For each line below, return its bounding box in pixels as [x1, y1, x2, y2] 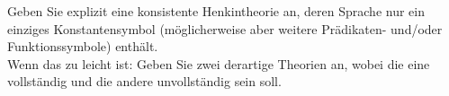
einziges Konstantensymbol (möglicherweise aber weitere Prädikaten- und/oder [7, 19, 443, 38]
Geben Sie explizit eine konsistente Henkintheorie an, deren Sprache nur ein [7, 2, 425, 20]
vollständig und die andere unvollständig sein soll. [7, 72, 282, 91]
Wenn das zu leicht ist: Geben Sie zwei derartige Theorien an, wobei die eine [7, 54, 430, 73]
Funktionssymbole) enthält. [7, 37, 158, 56]
